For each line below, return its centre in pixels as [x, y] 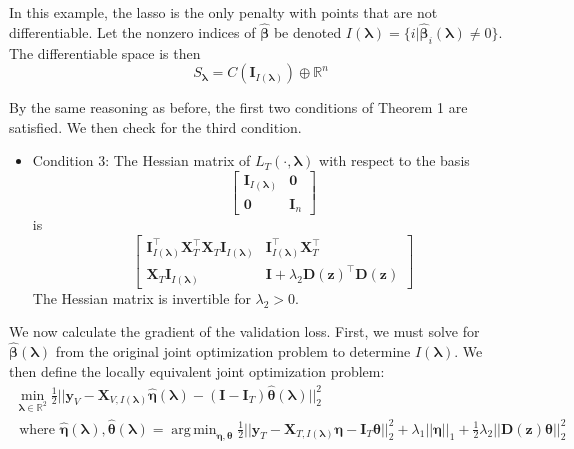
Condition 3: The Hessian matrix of [141, 160]
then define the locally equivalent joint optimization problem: [197, 370]
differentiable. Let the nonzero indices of [132, 31]
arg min [194, 429]
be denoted [307, 31]
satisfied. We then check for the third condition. [155, 126]
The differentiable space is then [105, 52]
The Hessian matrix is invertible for [141, 297]
